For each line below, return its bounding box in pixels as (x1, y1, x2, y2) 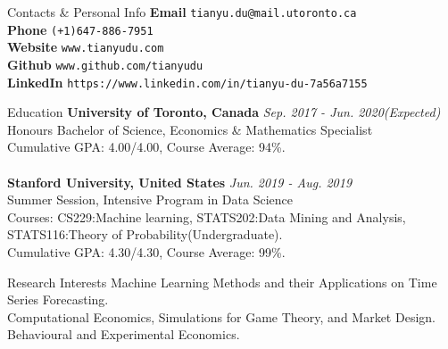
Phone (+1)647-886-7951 (7, 20, 153, 38)
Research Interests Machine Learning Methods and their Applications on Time (7, 272, 437, 291)
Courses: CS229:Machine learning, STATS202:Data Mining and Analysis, (7, 207, 406, 226)
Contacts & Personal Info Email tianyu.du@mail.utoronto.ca (7, 3, 357, 21)
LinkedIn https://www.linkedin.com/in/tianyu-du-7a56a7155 (7, 72, 368, 91)
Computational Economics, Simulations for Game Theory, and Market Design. (7, 307, 436, 326)
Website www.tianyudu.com (7, 37, 164, 56)
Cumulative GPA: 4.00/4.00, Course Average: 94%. (7, 137, 286, 156)
